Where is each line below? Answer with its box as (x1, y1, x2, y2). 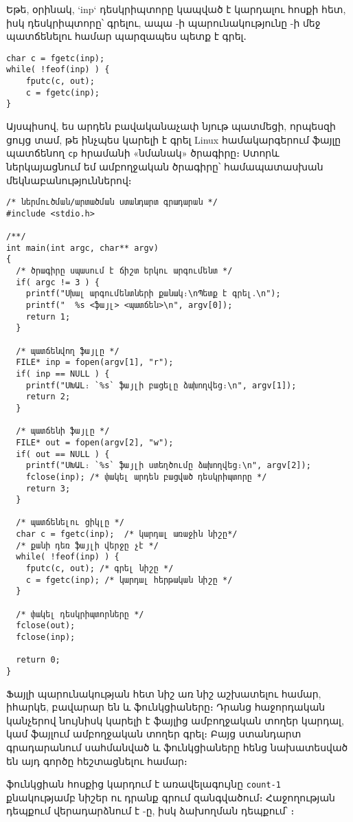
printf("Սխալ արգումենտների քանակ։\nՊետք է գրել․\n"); (25, 289, 281, 299)
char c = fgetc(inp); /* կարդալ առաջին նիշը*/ (16, 529, 238, 540)
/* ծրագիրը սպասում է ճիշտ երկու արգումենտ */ (16, 266, 233, 276)
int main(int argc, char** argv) (6, 243, 159, 253)
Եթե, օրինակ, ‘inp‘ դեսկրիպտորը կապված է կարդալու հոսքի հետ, (6, 2, 346, 16)
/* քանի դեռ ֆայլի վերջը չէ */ (16, 540, 159, 551)
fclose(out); (16, 621, 76, 631)
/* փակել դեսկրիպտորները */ (16, 609, 144, 619)
